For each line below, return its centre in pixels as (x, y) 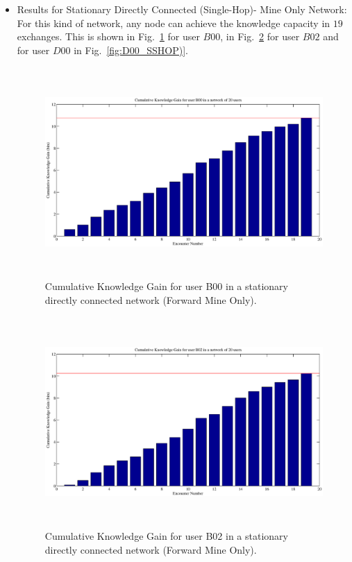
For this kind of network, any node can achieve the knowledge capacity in (174, 23)
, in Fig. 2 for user (260, 36)
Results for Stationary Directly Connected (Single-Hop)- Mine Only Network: (182, 9)
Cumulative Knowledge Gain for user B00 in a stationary (166, 286)
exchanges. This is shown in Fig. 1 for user (108, 36)
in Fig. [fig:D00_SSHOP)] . (131, 50)
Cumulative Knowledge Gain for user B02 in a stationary (166, 536)
